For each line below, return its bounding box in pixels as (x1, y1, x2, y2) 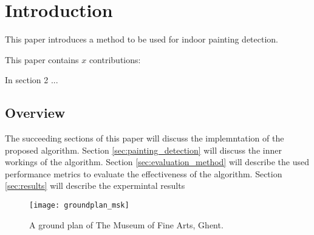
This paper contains (5, 53, 79, 66)
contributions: (89, 53, 141, 66)
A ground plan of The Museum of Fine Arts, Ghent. (29, 218, 224, 231)
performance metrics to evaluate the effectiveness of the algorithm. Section (5, 167, 282, 180)
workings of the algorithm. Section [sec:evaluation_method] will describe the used (5, 155, 309, 168)
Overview (5, 103, 66, 122)
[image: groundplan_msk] (29, 201, 129, 210)
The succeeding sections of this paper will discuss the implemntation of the (5, 132, 284, 145)
